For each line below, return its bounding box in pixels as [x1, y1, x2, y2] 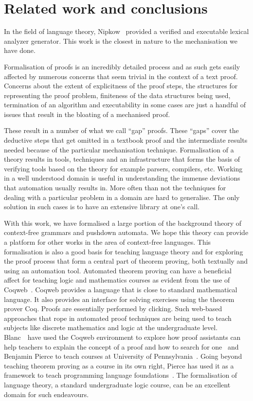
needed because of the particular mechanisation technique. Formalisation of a [4, 144, 234, 154]
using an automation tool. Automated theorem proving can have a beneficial [4, 265, 232, 275]
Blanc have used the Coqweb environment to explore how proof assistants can [4, 332, 241, 342]
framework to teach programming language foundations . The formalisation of [4, 370, 237, 380]
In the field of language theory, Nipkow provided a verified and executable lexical [4, 26, 249, 36]
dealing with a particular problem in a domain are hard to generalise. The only [4, 192, 240, 202]
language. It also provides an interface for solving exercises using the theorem [4, 294, 235, 304]
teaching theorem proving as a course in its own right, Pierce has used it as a [4, 360, 234, 370]
